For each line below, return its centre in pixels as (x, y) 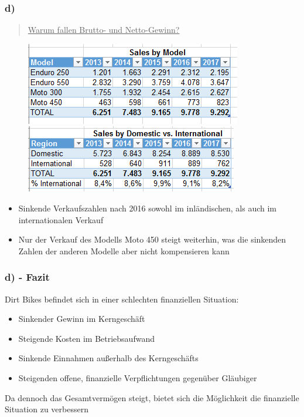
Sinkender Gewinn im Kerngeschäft (82, 319)
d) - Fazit (27, 277)
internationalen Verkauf (61, 219)
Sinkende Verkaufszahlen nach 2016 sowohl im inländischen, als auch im (147, 208)
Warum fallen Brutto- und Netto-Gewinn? (104, 30)
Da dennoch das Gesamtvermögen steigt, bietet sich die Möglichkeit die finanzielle (152, 397)
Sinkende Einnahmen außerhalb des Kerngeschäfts (108, 358)
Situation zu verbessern (47, 409)
